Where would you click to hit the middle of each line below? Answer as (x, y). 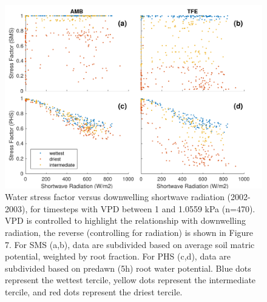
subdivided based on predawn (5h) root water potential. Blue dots (128, 268)
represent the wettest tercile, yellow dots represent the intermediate (130, 280)
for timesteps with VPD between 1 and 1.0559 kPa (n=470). (143, 208)
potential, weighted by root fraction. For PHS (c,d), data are (118, 256)
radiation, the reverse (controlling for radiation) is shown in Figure (129, 233)
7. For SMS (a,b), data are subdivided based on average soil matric (130, 244)
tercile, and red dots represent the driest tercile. (94, 292)
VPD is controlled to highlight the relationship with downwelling (125, 220)
